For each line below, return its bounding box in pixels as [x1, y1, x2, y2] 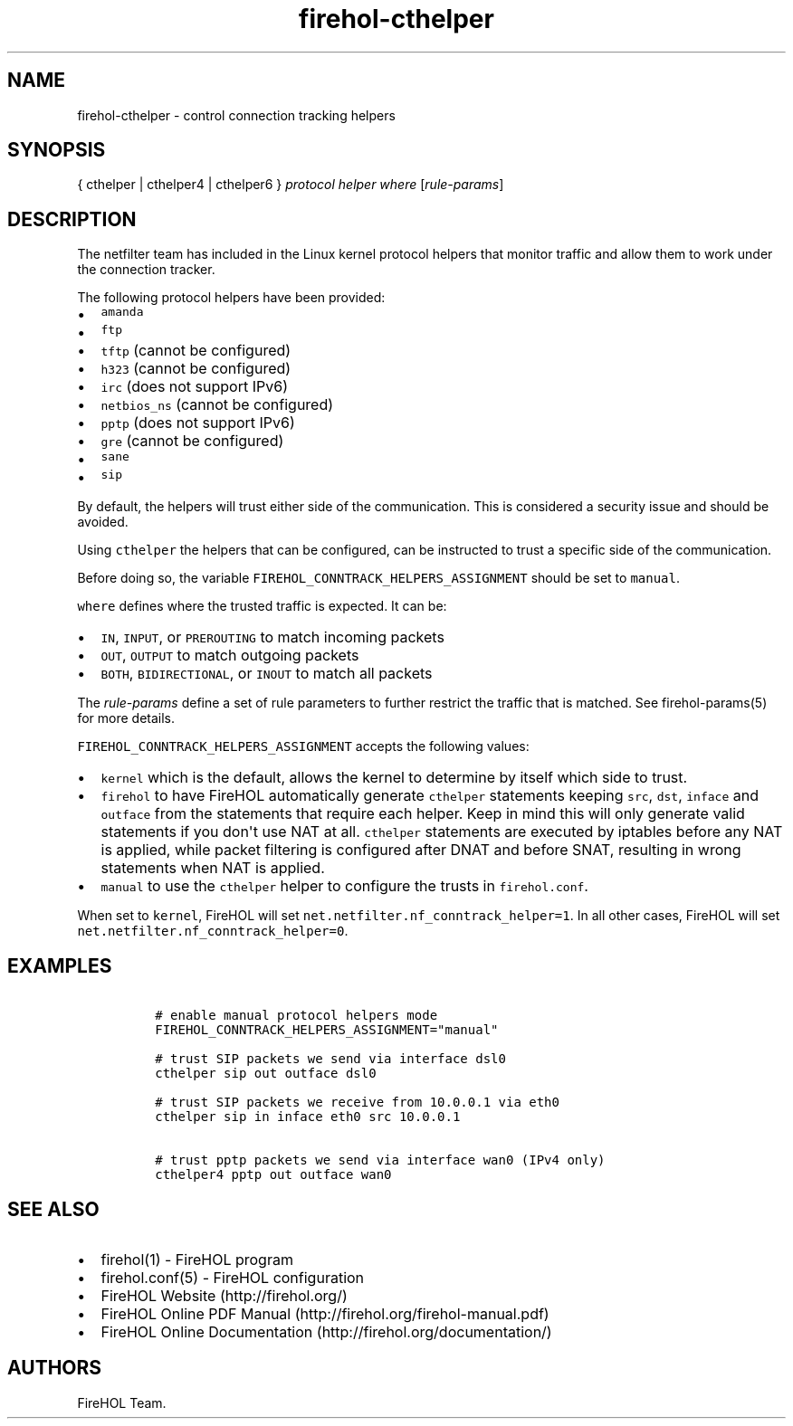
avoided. [77, 514, 129, 530]
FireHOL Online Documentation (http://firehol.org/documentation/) [100, 1322, 552, 1341]
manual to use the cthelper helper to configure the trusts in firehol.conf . [100, 877, 588, 896]
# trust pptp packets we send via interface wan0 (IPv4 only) [155, 1153, 606, 1168]
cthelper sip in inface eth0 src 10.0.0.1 [155, 1109, 461, 1125]
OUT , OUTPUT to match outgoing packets [100, 646, 359, 665]
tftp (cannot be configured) [100, 341, 291, 360]
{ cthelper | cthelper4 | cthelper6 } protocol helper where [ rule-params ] [77, 176, 504, 193]
